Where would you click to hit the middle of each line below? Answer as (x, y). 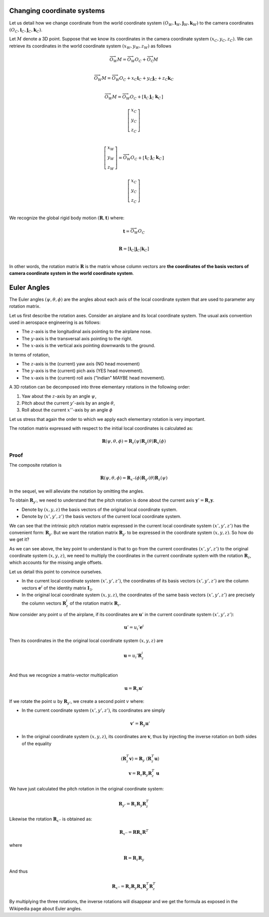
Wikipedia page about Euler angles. (46, 909)
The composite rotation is (35, 465)
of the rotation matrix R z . (96, 604)
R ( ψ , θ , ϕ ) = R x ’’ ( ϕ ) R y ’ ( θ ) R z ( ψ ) (134, 479)
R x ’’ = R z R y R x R (129, 887)
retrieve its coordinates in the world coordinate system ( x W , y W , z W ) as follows (90, 46)
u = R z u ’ (134, 689)
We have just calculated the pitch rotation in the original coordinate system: (86, 788)
